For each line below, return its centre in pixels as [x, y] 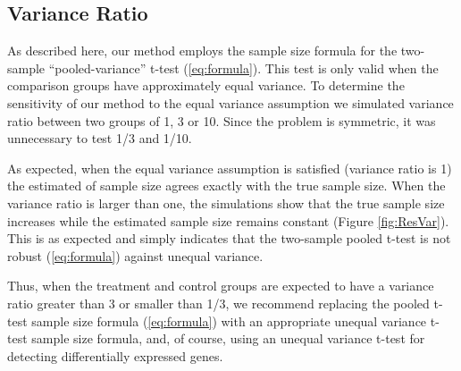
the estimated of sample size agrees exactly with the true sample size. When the [226, 185]
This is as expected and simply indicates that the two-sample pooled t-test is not [229, 238]
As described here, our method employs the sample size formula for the [202, 51]
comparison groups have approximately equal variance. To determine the [206, 85]
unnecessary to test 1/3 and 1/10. [100, 138]
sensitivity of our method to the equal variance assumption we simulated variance [230, 102]
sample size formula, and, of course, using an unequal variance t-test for [228, 338]
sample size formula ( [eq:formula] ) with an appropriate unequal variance [229, 320]
